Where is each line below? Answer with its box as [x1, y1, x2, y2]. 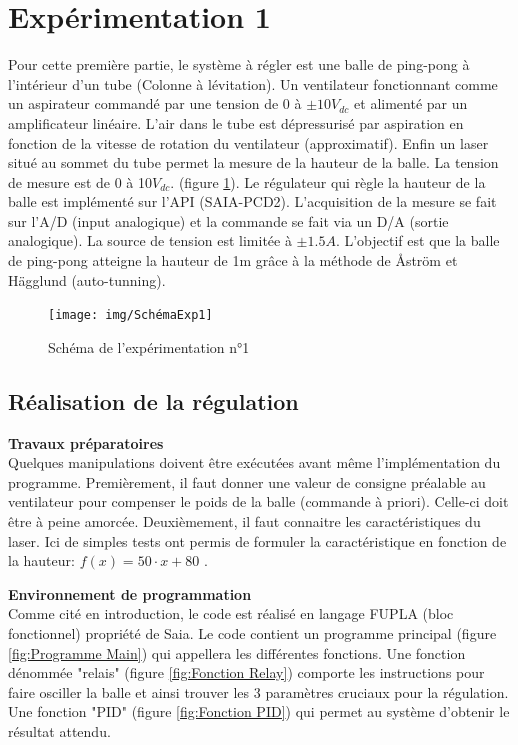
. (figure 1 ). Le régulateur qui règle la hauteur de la [170, 171, 486, 192]
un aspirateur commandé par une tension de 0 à [8, 93, 302, 114]
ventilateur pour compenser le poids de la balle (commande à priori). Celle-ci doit [8, 491, 509, 512]
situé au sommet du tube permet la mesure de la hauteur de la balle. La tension [8, 152, 499, 173]
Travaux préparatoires [8, 432, 164, 453]
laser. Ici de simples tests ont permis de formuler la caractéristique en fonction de [8, 530, 507, 551]
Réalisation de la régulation [8, 385, 299, 416]
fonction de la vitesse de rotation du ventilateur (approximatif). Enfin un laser [8, 132, 489, 153]
